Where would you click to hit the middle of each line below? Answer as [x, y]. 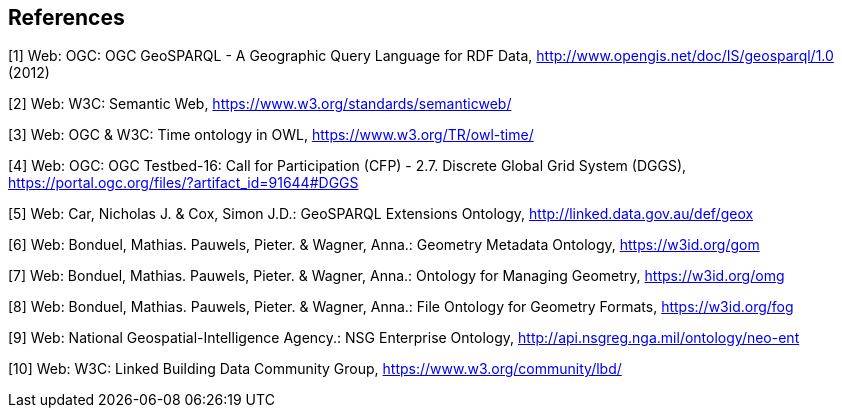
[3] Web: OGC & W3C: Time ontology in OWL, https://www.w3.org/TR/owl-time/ [271, 135]
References [66, 17]
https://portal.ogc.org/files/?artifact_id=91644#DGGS [183, 183]
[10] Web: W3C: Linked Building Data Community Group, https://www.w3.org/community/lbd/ [315, 369]
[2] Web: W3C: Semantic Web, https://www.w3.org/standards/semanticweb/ [260, 104]
